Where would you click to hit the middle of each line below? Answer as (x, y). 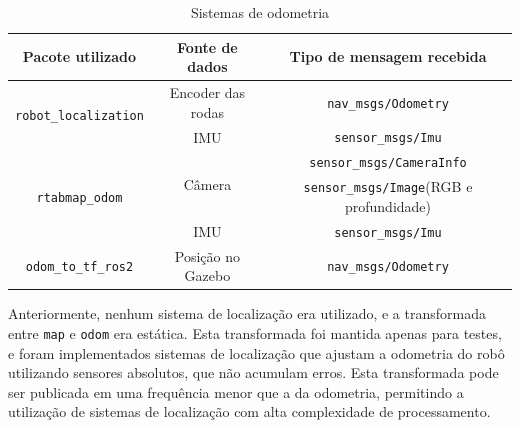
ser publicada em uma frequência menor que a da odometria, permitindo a (236, 391)
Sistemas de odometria (260, 12)
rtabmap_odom (79, 198)
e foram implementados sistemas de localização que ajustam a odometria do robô (256, 352)
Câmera (207, 183)
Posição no (207, 255)
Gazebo (207, 275)
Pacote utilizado (79, 56)
